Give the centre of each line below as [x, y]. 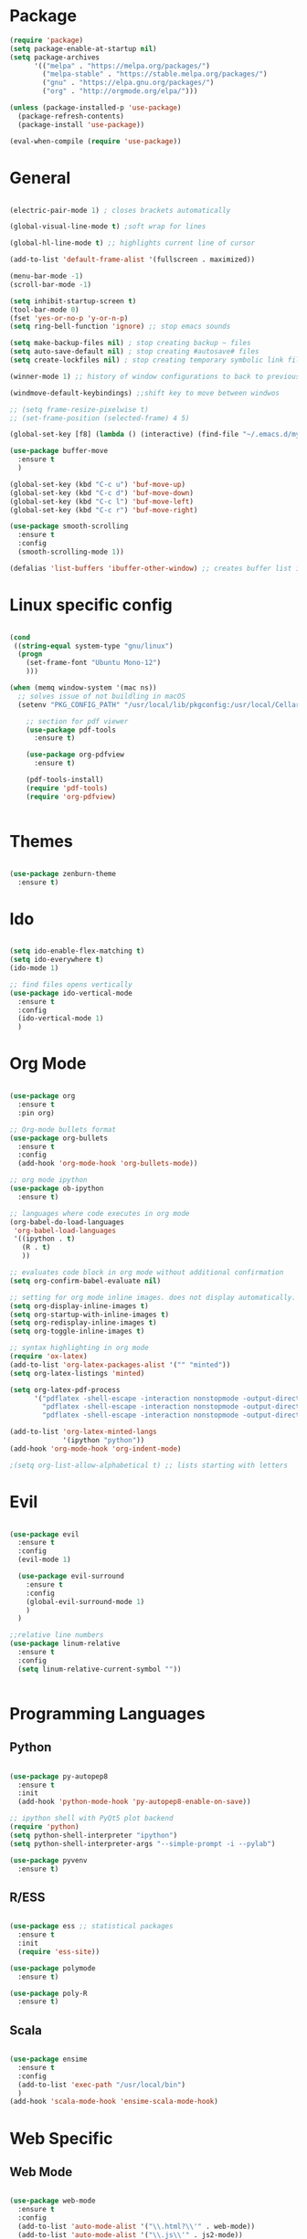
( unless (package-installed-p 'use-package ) [95, 108]
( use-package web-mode [53, 2201]
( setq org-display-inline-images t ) [79, 1306]
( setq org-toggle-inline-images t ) [77, 1331]
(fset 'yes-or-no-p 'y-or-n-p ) [69, 318]
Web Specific [61, 2138]
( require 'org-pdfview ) [71, 797]
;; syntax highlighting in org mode [79, 1348]
